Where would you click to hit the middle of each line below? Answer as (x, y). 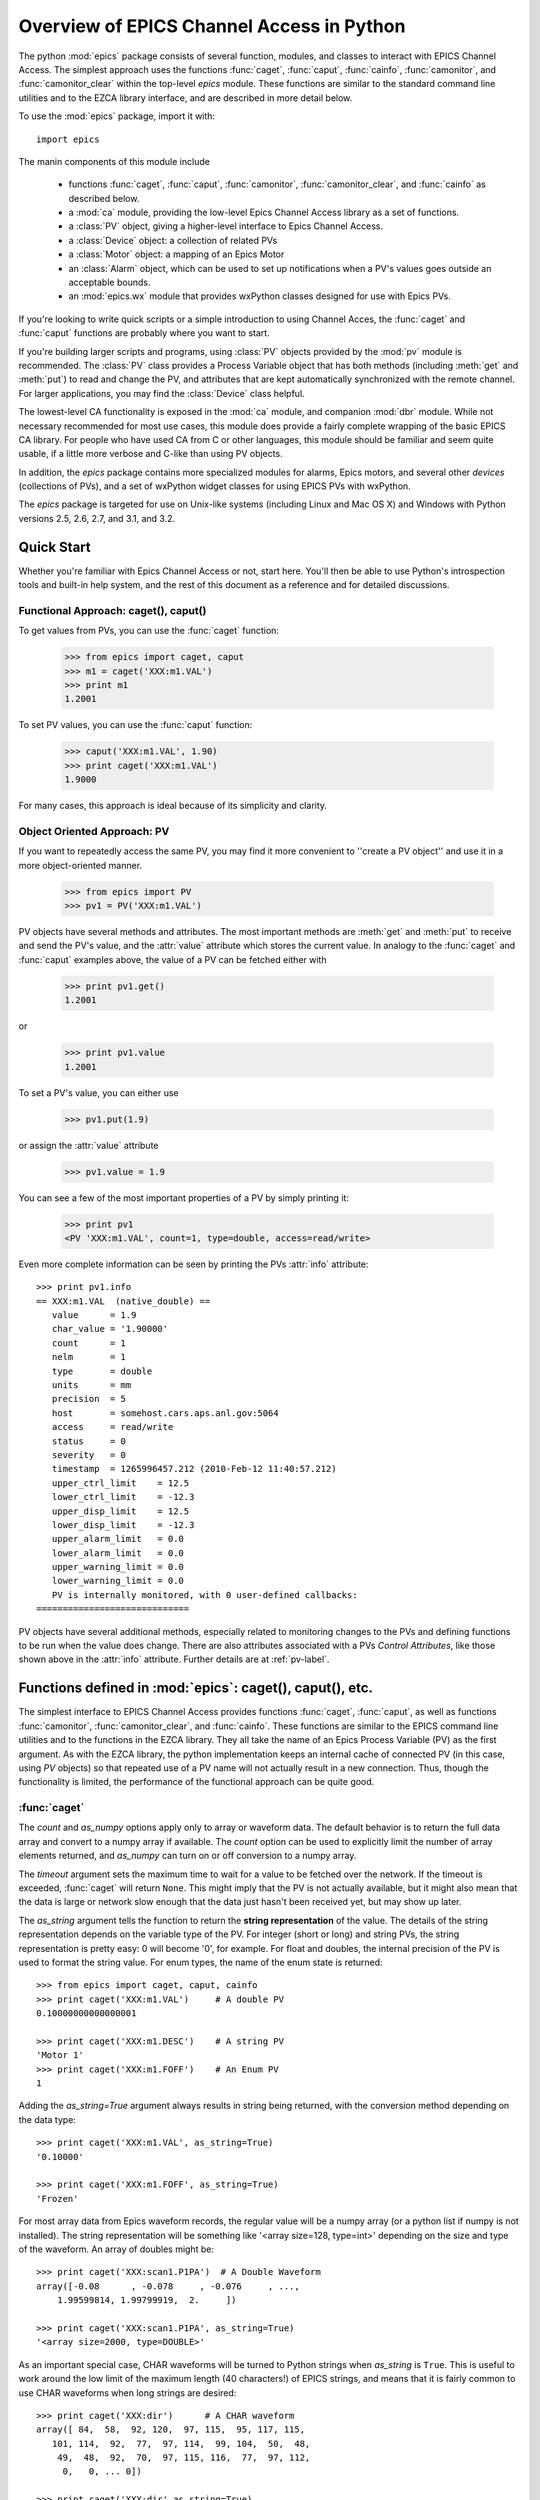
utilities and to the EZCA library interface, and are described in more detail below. (185, 97)
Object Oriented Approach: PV (94, 831)
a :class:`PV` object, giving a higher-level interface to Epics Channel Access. (226, 226)
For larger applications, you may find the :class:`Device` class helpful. (161, 393)
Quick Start (54, 546)
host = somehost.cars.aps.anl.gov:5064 (165, 1413)
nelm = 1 (89, 1357)
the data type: (47, 2119)
